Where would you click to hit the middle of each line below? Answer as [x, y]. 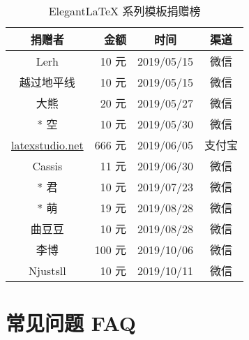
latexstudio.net [47, 145]
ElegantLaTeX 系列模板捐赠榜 [124, 11]
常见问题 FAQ [71, 323]
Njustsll [47, 270]
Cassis [47, 165]
